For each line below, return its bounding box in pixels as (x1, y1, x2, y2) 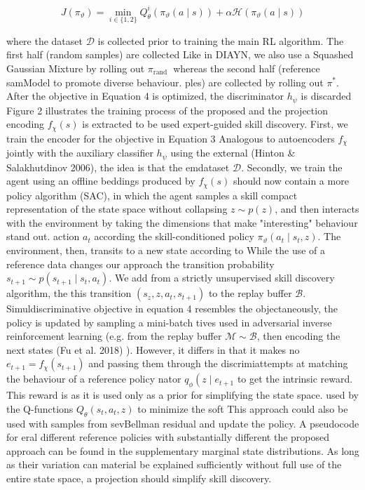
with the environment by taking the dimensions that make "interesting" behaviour (6, 215, 358, 230)
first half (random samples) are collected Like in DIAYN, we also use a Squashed (6, 47, 354, 62)
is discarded (301, 88, 352, 103)
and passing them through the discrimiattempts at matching (88, 356, 348, 371)
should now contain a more (233, 173, 349, 188)
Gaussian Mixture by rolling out (6, 60, 145, 75)
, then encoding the (256, 329, 340, 343)
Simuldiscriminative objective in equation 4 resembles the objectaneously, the (6, 301, 338, 316)
